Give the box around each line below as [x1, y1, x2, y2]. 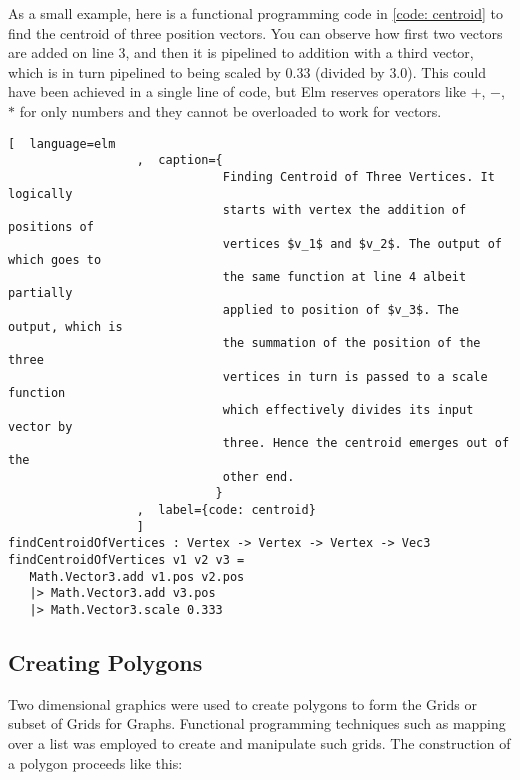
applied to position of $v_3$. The [222, 303, 460, 318]
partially [8, 286, 73, 301]
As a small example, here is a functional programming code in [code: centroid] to [8, 3, 504, 23]
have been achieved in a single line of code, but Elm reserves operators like [8, 81, 466, 102]
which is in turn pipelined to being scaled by [8, 61, 281, 82]
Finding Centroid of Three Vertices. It [222, 169, 495, 184]
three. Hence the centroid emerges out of [222, 436, 510, 451]
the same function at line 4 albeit [222, 269, 467, 284]
